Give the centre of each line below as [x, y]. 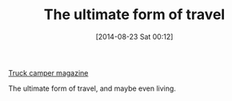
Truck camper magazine [48, 72]
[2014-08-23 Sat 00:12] [134, 37]
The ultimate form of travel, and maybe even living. [92, 88]
